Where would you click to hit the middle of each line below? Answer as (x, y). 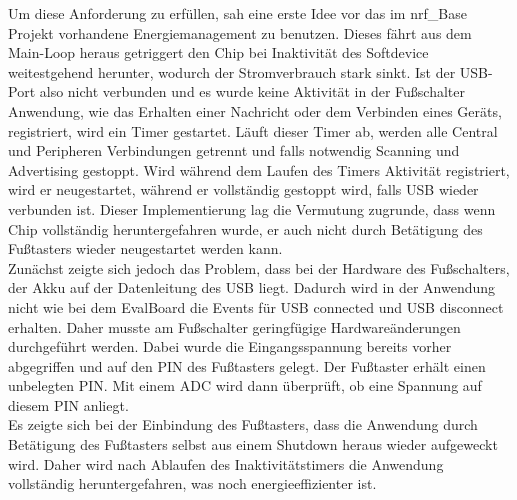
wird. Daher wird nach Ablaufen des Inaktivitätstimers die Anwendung (226, 463)
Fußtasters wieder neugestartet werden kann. (145, 248)
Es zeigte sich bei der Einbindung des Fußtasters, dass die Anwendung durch (243, 424)
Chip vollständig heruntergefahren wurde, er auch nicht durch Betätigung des (245, 228)
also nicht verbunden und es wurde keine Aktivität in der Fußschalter (252, 91)
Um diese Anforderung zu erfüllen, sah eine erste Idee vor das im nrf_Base (237, 13)
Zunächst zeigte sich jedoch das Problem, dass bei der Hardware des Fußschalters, (259, 267)
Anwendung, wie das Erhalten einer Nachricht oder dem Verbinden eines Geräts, (255, 110)
